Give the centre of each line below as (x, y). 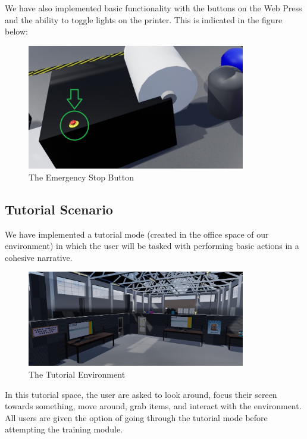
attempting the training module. (64, 429)
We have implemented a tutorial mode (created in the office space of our (137, 234)
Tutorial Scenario (59, 209)
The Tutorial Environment (77, 374)
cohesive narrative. (39, 257)
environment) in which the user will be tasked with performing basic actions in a (152, 246)
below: (16, 31)
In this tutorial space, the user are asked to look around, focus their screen (141, 394)
